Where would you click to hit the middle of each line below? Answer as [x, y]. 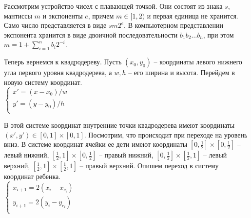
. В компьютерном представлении [174, 25]
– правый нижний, [126, 155]
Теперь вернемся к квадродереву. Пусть [63, 62]
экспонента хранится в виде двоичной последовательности [91, 34]
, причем [101, 15]
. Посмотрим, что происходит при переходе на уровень [166, 134]
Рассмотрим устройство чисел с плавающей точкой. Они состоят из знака [113, 6]
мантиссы [18, 15]
